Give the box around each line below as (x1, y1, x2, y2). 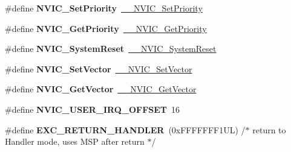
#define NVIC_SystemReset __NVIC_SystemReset (5, 42, 217, 55)
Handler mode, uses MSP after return (5, 135, 145, 148)
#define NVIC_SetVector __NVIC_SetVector (5, 62, 192, 75)
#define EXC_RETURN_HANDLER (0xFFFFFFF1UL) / (5, 123, 246, 136)
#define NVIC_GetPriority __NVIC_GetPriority (5, 22, 207, 34)
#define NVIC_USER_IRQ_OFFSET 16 (5, 103, 180, 115)
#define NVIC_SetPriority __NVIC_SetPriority (5, 2, 203, 14)
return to (252, 123, 286, 136)
